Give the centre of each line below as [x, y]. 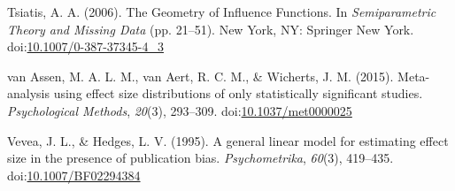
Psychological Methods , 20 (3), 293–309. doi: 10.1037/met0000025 [180, 110]
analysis [28, 93]
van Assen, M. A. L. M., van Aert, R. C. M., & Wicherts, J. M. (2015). [201, 76]
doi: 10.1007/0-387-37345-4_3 [85, 46]
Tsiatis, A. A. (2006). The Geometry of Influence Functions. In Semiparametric [222, 11]
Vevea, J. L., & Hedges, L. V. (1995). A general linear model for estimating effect [228, 140]
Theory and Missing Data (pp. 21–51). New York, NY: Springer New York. [211, 29]
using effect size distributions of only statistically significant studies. [238, 93]
